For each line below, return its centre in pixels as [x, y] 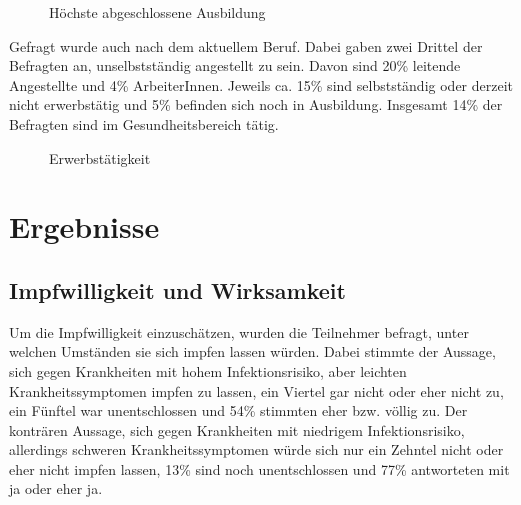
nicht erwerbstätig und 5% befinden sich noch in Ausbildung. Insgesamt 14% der [256, 104]
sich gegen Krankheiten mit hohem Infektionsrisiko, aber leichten [208, 370]
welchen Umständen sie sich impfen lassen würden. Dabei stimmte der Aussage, [252, 351]
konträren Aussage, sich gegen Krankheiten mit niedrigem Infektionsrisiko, [237, 429]
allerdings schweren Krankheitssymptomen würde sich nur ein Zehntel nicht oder [256, 449]
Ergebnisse [84, 226]
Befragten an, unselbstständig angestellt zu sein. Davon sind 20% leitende [235, 65]
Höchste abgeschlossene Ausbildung [157, 12]
